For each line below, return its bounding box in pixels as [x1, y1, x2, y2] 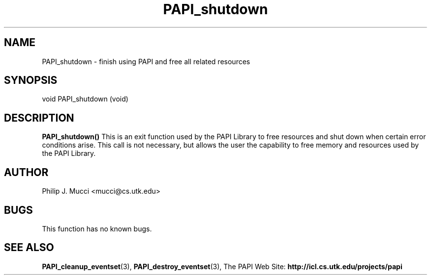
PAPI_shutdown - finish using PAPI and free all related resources [42, 57, 250, 66]
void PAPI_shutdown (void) [42, 95, 128, 103]
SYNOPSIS [4, 74, 58, 87]
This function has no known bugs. [42, 224, 152, 233]
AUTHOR [4, 166, 49, 178]
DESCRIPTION [4, 111, 74, 124]
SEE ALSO [4, 241, 54, 254]
